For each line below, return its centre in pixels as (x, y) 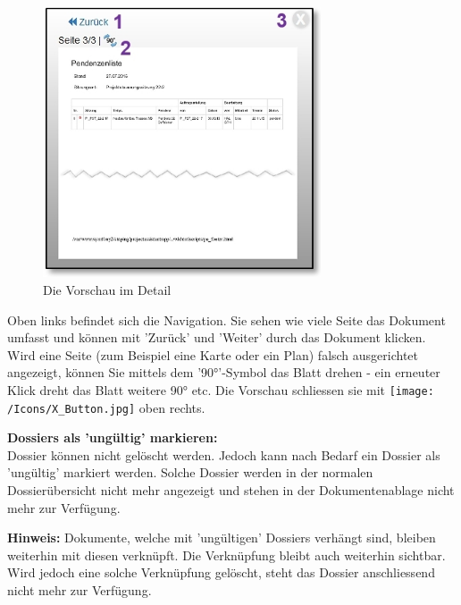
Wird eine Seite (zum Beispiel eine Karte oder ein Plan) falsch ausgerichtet (213, 354)
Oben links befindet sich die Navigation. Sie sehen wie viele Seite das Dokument (226, 319)
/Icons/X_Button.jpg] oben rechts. (106, 407)
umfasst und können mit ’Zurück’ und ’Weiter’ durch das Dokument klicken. (217, 337)
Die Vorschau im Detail (107, 289)
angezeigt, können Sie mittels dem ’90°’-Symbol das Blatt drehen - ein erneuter (224, 372)
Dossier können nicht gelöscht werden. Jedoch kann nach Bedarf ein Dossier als (224, 454)
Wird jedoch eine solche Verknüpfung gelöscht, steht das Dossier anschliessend (221, 572)
